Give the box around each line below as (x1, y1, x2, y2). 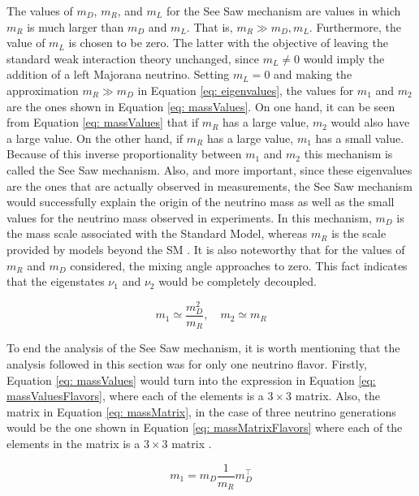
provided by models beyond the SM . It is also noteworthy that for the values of (6, 240, 405, 257)
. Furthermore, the (309, 18, 401, 35)
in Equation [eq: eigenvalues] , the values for (137, 81, 354, 98)
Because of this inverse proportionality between (6, 145, 242, 162)
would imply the (303, 50, 385, 67)
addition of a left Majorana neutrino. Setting (6, 66, 230, 83)
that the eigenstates (6, 273, 105, 290)
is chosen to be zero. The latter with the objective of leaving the (68, 34, 388, 51)
